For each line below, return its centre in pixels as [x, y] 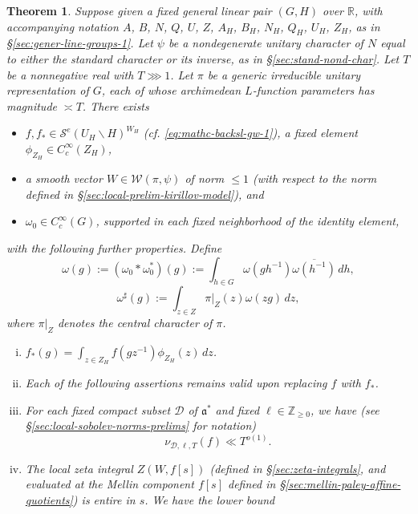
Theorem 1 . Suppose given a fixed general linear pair [139, 10]
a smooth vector [64, 178]
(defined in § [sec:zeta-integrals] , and [298, 468]
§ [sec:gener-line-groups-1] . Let [80, 43]
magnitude [32, 105]
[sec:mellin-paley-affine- [343, 484]
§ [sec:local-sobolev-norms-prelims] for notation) [141, 425]
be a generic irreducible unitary [284, 74]
